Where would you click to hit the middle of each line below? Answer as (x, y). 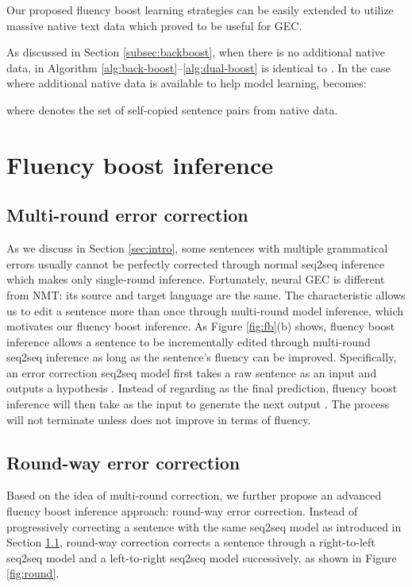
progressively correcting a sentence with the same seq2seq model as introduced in (204, 526)
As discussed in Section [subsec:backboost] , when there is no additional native (196, 52)
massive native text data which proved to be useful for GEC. (154, 25)
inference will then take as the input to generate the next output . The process (198, 404)
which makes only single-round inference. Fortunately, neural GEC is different (196, 279)
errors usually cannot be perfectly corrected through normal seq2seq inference (195, 263)
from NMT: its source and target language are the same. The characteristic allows (206, 294)
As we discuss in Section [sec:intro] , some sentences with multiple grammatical (197, 248)
